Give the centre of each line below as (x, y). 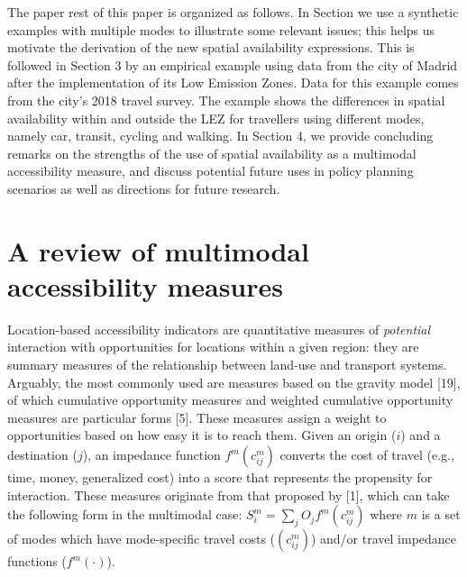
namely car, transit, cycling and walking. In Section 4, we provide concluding (220, 136)
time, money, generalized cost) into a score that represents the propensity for (220, 477)
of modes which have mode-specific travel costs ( (142, 539)
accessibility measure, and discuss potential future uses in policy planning (211, 171)
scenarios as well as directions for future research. (144, 188)
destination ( (42, 454)
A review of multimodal (158, 250)
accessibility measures (145, 285)
